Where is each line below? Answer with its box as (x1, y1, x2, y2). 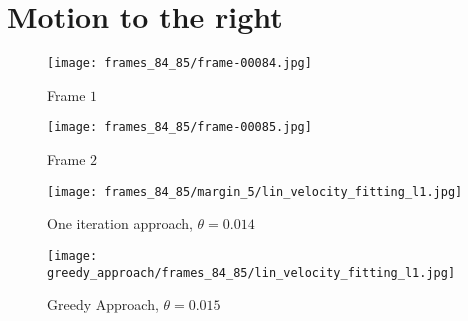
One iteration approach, (47, 213, 193, 234)
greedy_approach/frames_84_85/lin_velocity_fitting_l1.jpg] (47, 265, 456, 280)
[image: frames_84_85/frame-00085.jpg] (47, 120, 312, 135)
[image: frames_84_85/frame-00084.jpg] (47, 56, 312, 71)
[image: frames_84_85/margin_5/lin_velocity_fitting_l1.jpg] (47, 184, 463, 199)
